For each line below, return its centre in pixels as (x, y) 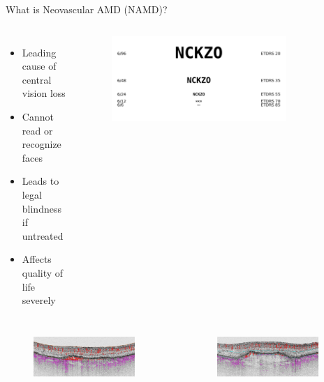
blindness (42, 208)
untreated (43, 235)
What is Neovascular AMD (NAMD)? (87, 9)
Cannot (38, 116)
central (37, 79)
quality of (43, 272)
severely (39, 300)
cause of (39, 66)
